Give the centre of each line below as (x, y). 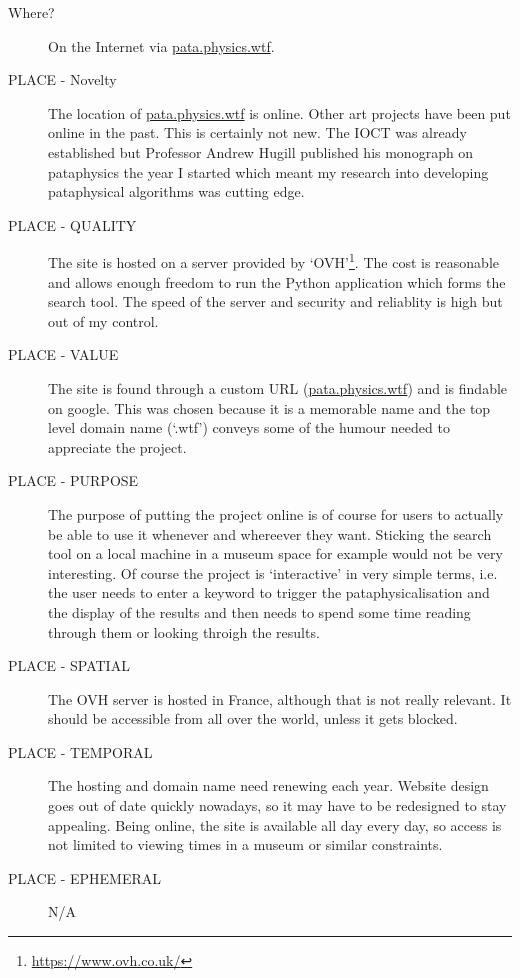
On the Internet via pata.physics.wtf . (161, 45)
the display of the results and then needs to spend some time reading (259, 611)
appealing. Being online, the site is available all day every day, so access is (275, 824)
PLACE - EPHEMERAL (85, 877)
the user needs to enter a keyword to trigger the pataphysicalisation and (269, 592)
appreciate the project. (117, 446)
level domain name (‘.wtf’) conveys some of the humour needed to (249, 427)
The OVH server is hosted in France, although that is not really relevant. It (280, 698)
